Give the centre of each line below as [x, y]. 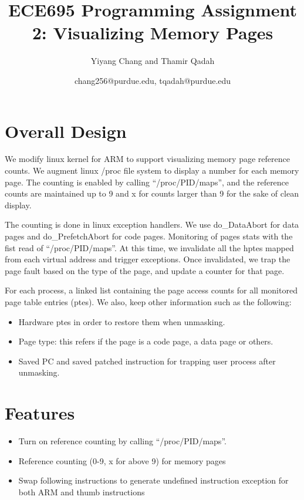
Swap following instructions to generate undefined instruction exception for [153, 480]
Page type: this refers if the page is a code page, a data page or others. [146, 341]
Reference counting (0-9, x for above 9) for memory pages [122, 460]
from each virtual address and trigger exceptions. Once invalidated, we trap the [148, 259]
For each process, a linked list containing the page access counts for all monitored [151, 290]
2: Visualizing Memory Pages [153, 33]
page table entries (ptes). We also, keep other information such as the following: [148, 301]
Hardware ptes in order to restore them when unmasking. [122, 321]
